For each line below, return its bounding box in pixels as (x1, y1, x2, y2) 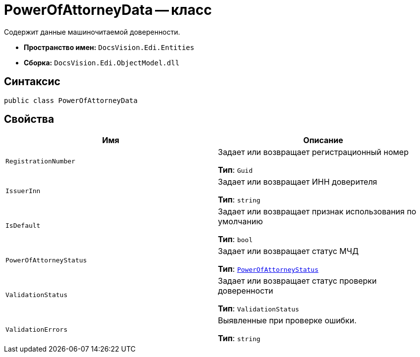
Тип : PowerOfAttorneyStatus (218, 264, 319, 274)
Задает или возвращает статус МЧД (218, 246, 359, 256)
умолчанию (218, 216, 263, 227)
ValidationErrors (5, 325, 68, 333)
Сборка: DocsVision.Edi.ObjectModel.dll (24, 58, 180, 67)
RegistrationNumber (5, 157, 75, 165)
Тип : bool (218, 234, 253, 245)
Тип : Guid (218, 165, 253, 175)
